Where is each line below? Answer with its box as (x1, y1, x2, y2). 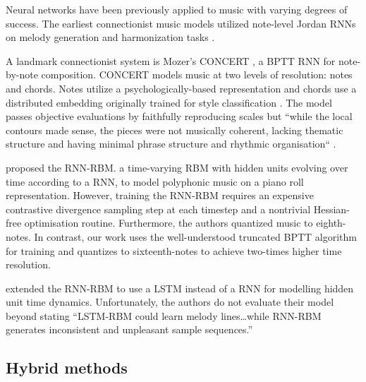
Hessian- (313, 201, 350, 216)
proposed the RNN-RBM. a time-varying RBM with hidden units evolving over (6, 160, 348, 174)
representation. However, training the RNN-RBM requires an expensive (6, 188, 314, 203)
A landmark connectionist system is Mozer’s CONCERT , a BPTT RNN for (6, 53, 336, 68)
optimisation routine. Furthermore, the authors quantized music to (24, 215, 313, 230)
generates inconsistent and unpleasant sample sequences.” (6, 322, 253, 337)
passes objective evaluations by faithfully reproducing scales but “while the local (6, 109, 353, 124)
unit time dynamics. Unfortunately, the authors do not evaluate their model (6, 294, 334, 309)
